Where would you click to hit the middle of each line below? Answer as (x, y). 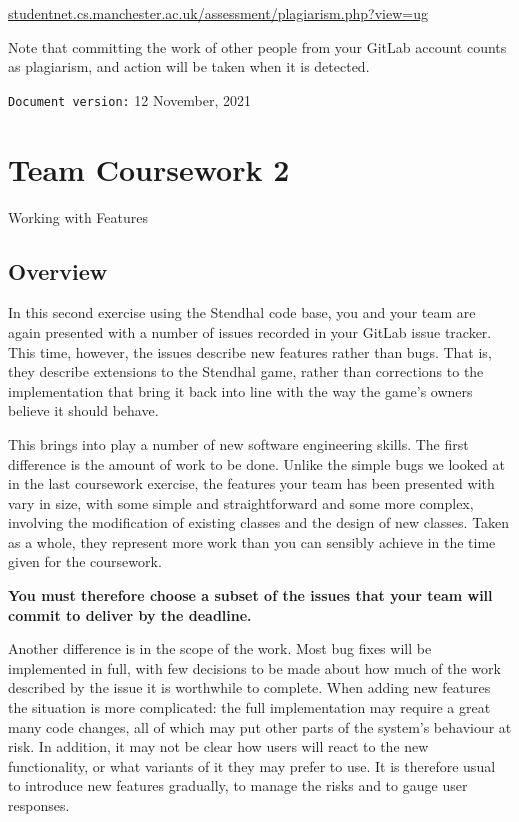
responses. (39, 805)
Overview (58, 270)
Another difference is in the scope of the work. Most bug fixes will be (220, 648)
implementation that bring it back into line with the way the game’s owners (240, 390)
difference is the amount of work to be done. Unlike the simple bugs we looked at (256, 463)
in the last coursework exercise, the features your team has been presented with (251, 483)
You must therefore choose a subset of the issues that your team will (250, 595)
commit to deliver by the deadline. (130, 614)
